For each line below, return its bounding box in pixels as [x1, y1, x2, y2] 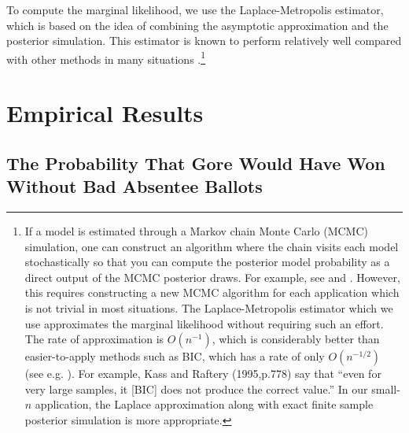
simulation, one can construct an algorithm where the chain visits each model [24, 238, 399, 254]
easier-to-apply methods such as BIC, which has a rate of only [24, 348, 325, 365]
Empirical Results [6, 97, 204, 129]
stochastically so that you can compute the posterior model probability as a [24, 254, 390, 270]
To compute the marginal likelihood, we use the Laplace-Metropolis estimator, [6, 2, 384, 17]
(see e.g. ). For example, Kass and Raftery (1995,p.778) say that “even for [24, 365, 381, 382]
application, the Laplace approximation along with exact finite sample [35, 396, 374, 413]
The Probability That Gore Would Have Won [6, 150, 385, 175]
